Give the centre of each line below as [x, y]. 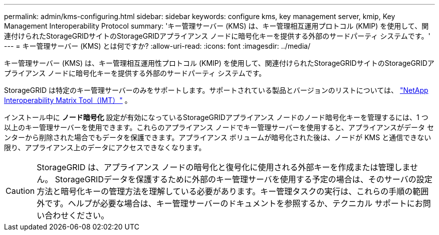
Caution [20, 191]
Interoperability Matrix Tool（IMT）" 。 [68, 100]
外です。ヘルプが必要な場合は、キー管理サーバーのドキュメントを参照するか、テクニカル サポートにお [230, 203]
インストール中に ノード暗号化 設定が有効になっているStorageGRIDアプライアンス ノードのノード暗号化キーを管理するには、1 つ [216, 117]
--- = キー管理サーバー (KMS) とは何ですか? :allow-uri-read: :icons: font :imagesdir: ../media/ [157, 46]
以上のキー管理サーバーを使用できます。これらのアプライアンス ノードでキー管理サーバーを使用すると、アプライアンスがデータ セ [219, 127]
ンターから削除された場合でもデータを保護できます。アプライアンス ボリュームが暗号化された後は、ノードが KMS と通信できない [218, 137]
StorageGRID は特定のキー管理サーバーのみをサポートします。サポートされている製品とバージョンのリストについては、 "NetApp [216, 90]
